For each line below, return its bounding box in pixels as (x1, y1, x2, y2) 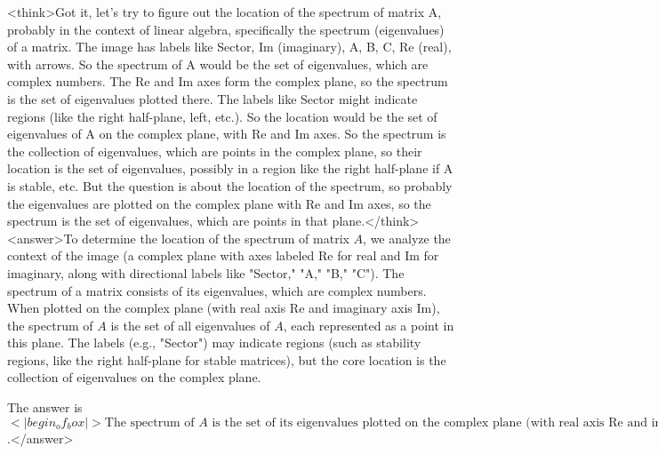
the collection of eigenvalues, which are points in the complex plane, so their (7, 141, 422, 160)
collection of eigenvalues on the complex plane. (7, 368, 261, 386)
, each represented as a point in (283, 315, 454, 334)
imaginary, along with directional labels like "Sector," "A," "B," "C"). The (7, 263, 405, 282)
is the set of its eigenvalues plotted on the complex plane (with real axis (212, 416, 605, 429)
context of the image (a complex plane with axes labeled (7, 246, 315, 265)
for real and (337, 246, 401, 265)
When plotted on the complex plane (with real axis (7, 299, 286, 317)
